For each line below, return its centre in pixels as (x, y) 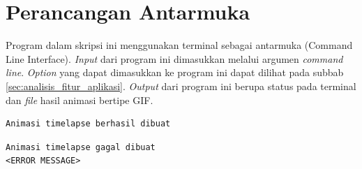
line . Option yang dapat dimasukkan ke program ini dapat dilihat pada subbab (175, 72)
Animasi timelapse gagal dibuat (81, 147)
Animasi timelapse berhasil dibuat (88, 124)
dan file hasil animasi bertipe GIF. (80, 100)
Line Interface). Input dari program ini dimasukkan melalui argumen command (174, 58)
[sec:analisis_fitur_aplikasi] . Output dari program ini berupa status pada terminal (181, 86)
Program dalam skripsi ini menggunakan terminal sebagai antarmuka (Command (179, 45)
